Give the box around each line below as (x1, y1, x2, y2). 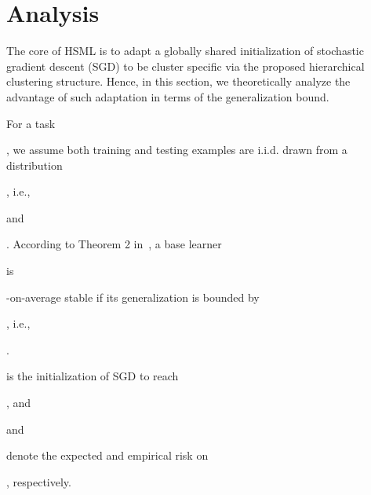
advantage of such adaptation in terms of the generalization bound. (6, 88, 329, 104)
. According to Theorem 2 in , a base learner (6, 236, 222, 252)
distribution (6, 156, 63, 173)
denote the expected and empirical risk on (6, 447, 209, 464)
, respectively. (6, 473, 71, 489)
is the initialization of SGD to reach (6, 368, 179, 384)
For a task (6, 115, 56, 131)
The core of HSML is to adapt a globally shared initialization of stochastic (6, 42, 364, 59)
